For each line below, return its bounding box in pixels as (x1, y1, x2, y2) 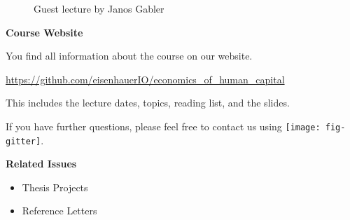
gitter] (6, 136, 41, 146)
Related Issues (6, 156, 77, 171)
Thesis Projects (22, 179, 88, 194)
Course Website (6, 25, 83, 39)
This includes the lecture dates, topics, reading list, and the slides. (6, 95, 290, 110)
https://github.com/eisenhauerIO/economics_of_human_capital (6, 71, 285, 86)
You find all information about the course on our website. (6, 48, 253, 63)
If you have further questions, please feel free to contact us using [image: (6, 118, 321, 133)
